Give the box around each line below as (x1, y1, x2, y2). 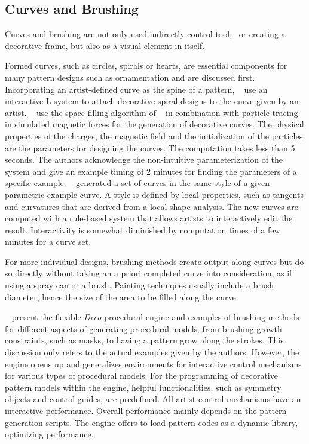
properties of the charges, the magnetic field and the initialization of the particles (5, 129, 303, 142)
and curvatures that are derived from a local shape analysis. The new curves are (5, 200, 299, 212)
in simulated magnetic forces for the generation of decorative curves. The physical (5, 118, 304, 130)
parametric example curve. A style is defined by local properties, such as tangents (5, 188, 304, 200)
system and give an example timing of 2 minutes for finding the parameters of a (5, 165, 297, 177)
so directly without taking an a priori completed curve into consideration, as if (5, 267, 292, 279)
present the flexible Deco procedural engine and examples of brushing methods (11, 311, 299, 323)
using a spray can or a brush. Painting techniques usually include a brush (5, 279, 274, 291)
